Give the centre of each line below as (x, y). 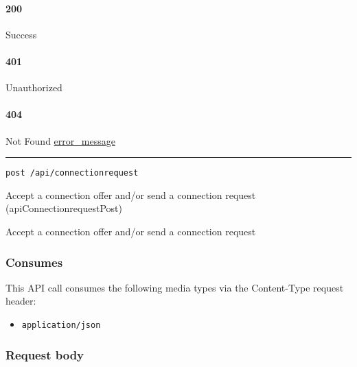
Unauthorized (34, 87)
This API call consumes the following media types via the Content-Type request (175, 287)
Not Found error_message (60, 140)
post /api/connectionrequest (72, 173)
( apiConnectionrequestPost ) (64, 208)
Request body (45, 354)
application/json (61, 325)
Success (21, 34)
